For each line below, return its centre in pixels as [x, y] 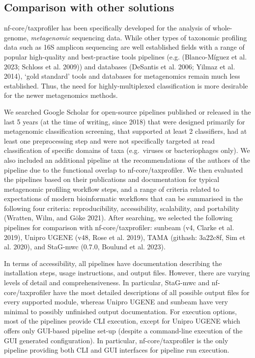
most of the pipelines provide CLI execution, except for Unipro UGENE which [122, 321]
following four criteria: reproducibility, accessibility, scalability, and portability [122, 208]
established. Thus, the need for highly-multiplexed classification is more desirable [126, 85]
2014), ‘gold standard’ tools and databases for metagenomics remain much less [122, 76]
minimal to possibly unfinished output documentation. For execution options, [120, 311]
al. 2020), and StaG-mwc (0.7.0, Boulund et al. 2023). [85, 247]
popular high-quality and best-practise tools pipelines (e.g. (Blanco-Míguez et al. [126, 56]
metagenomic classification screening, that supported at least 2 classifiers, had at [126, 131]
